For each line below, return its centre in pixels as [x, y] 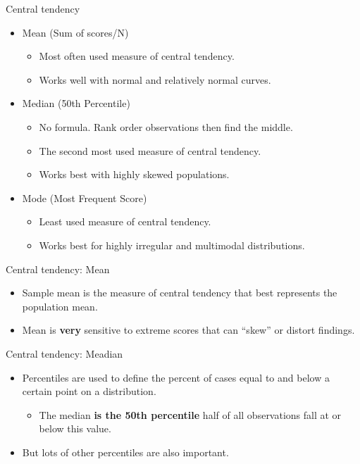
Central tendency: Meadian [64, 353]
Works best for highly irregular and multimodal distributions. [172, 245]
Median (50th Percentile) [76, 103]
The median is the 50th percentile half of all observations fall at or [190, 414]
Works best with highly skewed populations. [134, 174]
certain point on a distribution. [89, 391]
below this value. [75, 428]
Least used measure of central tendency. [125, 221]
